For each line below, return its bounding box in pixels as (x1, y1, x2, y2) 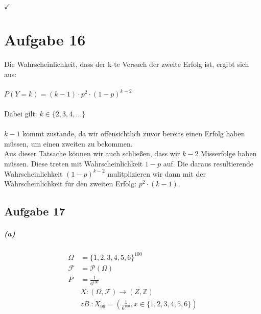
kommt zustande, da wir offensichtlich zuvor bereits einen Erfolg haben (22, 128, 245, 139)
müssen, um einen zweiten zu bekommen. (4, 138, 133, 149)
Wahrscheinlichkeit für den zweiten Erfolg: (4, 178, 137, 189)
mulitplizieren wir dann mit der (107, 168, 206, 179)
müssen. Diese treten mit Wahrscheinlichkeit (4, 158, 143, 168)
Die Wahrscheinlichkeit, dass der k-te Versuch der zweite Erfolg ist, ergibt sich (4, 59, 249, 69)
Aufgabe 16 (4, 29, 86, 50)
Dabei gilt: (4, 108, 37, 118)
